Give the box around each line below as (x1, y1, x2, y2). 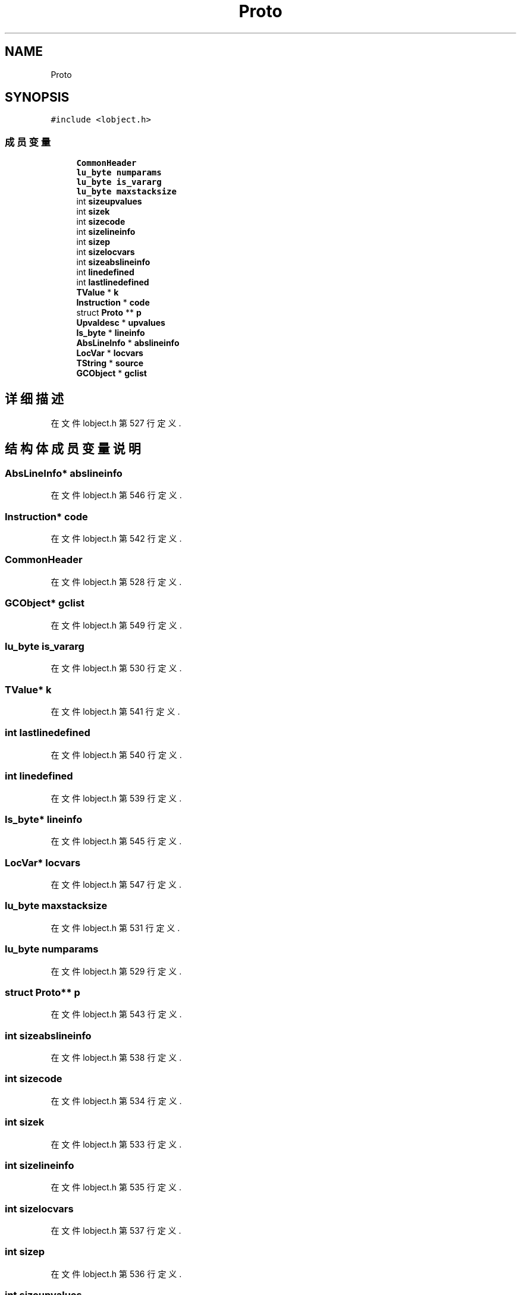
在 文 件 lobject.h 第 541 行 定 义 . (51, 706, 180, 716)
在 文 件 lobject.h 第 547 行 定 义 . (51, 879, 181, 889)
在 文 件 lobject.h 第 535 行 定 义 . (51, 1182, 181, 1193)
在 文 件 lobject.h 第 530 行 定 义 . (51, 663, 182, 674)
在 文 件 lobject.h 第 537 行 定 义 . (51, 1225, 181, 1236)
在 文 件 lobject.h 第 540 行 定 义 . (51, 749, 182, 760)
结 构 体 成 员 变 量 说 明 (5, 441, 141, 457)
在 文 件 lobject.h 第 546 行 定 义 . (51, 490, 182, 501)
